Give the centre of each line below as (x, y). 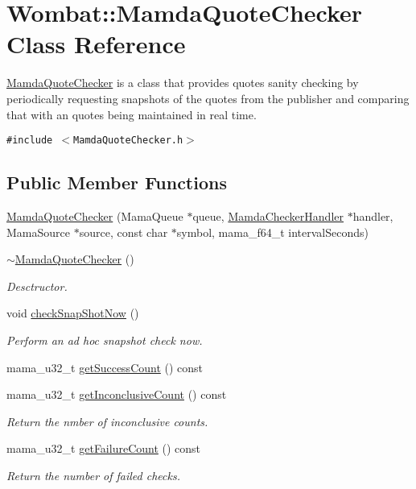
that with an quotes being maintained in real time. (132, 114)
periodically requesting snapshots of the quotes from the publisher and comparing (208, 98)
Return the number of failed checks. (93, 475)
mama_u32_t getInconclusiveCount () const (117, 394)
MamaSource (38, 232)
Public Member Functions (117, 182)
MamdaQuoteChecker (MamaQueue (95, 215)
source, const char (124, 232)
